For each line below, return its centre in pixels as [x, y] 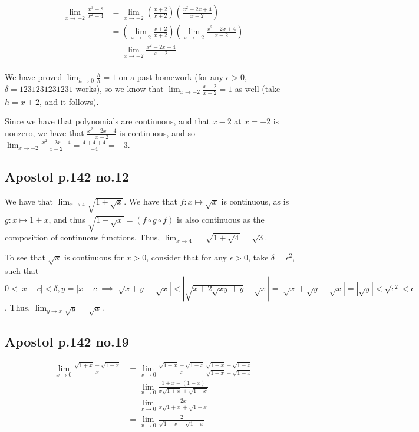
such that [22, 270]
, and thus [67, 219]
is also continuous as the [220, 219]
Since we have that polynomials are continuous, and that [107, 121]
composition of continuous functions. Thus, [83, 237]
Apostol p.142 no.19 [67, 341]
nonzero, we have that [44, 133]
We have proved [34, 77]
